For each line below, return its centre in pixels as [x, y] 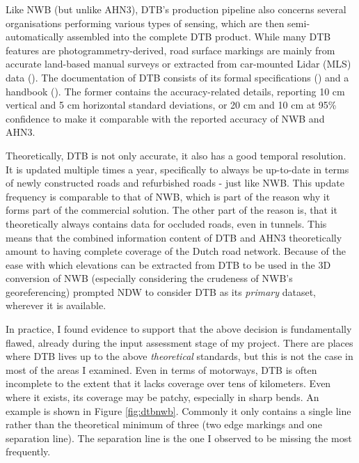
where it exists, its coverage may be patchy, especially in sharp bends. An [162, 397]
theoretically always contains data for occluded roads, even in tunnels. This [166, 223]
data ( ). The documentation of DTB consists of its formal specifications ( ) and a [177, 77]
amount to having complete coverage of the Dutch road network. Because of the [176, 251]
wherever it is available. [56, 305]
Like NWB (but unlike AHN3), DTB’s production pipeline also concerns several [176, 9]
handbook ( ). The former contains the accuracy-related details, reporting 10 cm [175, 91]
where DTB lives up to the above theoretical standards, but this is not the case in [179, 356]
